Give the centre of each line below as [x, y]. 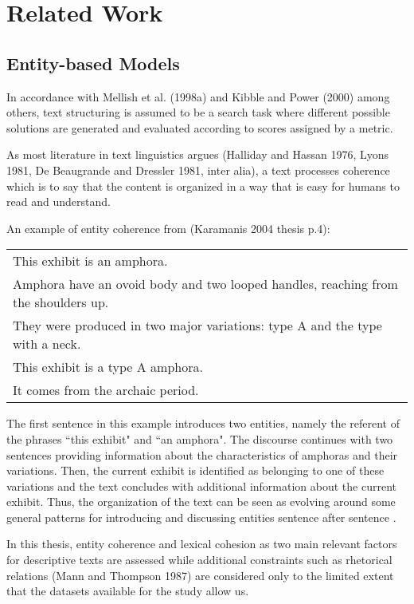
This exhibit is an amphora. [90, 261]
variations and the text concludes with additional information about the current [201, 486]
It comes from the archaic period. [106, 390]
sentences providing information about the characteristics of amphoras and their [202, 454]
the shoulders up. [61, 302]
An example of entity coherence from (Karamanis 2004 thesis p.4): [168, 228]
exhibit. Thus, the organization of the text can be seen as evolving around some [201, 501]
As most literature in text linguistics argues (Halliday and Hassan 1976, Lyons [198, 154]
